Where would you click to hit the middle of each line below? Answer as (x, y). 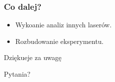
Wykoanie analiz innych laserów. (63, 25)
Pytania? (17, 74)
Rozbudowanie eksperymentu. (59, 41)
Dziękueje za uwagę (33, 57)
